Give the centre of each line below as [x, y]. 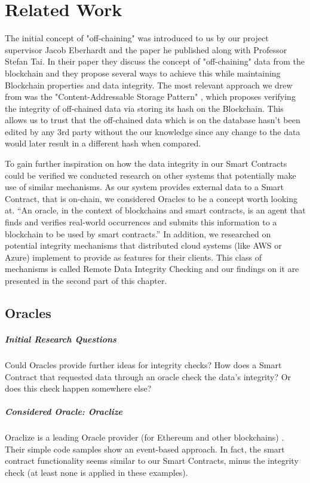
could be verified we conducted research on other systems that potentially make [151, 175]
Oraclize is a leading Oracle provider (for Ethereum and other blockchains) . [145, 437]
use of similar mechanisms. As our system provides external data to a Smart [145, 187]
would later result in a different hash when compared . [103, 143]
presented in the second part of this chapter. [86, 280]
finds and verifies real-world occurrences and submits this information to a [141, 222]
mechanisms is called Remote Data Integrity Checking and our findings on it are [152, 269]
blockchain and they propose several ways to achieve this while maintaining [143, 73]
